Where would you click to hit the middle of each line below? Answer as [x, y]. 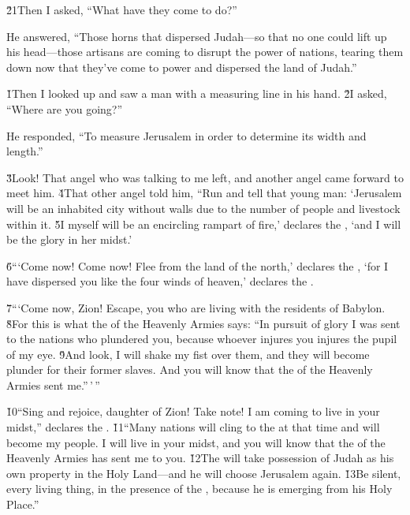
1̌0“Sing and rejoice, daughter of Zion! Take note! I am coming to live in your [193, 411]
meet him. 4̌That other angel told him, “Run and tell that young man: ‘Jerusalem [204, 193]
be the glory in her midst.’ [69, 239]
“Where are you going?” [65, 108]
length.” [25, 151]
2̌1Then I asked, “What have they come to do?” [122, 9]
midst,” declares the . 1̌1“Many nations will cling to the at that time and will [193, 427]
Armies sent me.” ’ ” [53, 384]
